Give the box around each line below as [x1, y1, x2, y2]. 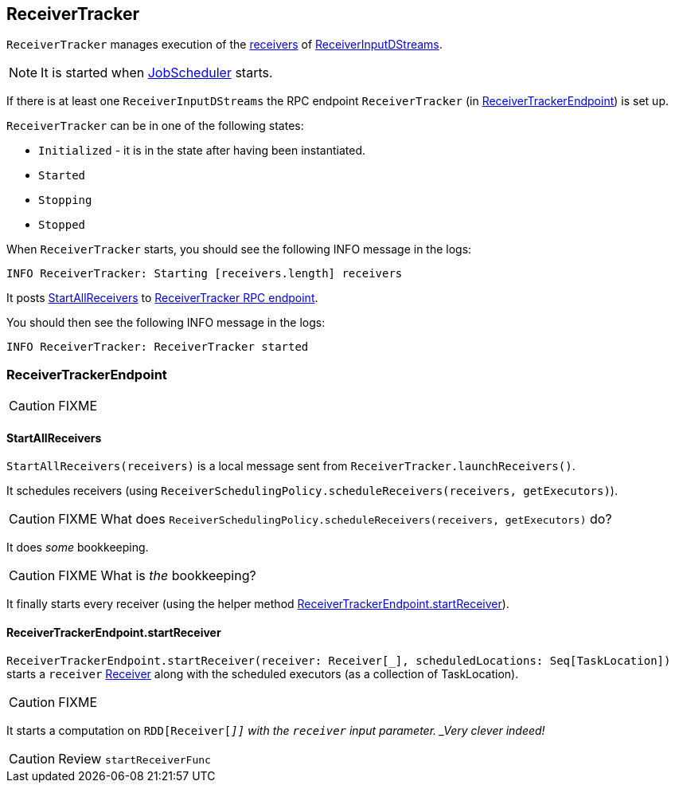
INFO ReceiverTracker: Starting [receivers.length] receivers [6, 267, 403, 281]
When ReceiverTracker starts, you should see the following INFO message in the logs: [6, 242, 472, 257]
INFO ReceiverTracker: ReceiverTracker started [6, 340, 309, 354]
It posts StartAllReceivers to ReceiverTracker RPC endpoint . [6, 291, 318, 305]
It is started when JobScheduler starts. [41, 65, 273, 81]
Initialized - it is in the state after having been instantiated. [38, 143, 366, 158]
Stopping [38, 194, 92, 207]
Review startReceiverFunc [58, 750, 211, 767]
